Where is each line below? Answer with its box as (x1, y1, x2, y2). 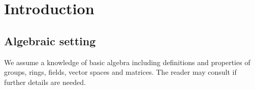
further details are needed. (4, 76, 86, 87)
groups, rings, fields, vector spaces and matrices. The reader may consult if (4, 67, 237, 77)
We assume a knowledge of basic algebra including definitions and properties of (4, 56, 250, 67)
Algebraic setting (4, 33, 96, 48)
